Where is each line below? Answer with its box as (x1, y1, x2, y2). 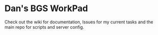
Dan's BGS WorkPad (4, 3, 88, 14)
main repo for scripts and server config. (4, 24, 85, 30)
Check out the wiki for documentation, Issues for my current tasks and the (4, 19, 154, 25)
